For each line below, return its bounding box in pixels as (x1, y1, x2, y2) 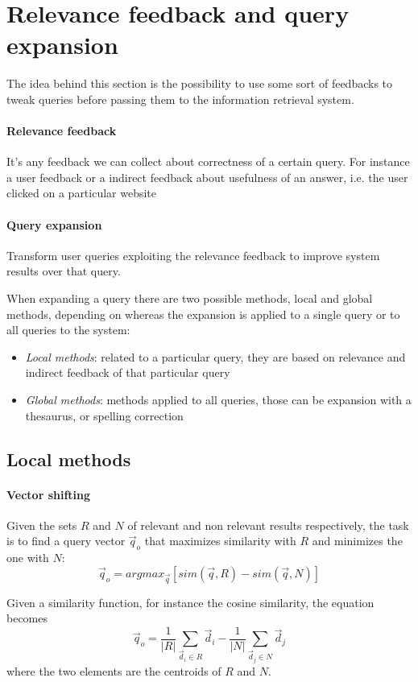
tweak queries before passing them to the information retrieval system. (6, 90, 354, 107)
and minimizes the (312, 532, 403, 549)
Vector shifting (6, 486, 91, 502)
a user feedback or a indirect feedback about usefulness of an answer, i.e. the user (6, 168, 408, 185)
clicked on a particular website (6, 184, 157, 201)
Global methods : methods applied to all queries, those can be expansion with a (25, 391, 412, 408)
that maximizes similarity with (144, 532, 296, 549)
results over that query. (6, 262, 121, 279)
